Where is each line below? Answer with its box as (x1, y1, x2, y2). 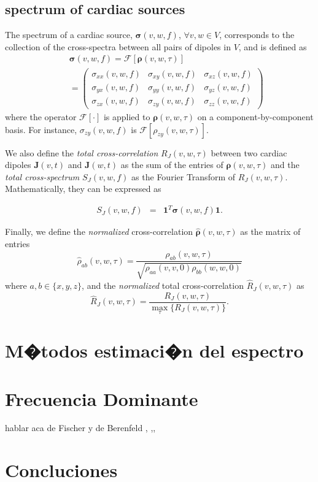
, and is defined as (238, 40, 307, 53)
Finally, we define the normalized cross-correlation (5, 225, 193, 238)
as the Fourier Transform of (131, 170, 236, 183)
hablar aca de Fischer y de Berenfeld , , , (5, 421, 156, 434)
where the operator (5, 110, 77, 123)
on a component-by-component (197, 110, 314, 123)
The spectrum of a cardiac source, (5, 28, 133, 41)
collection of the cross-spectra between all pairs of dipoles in (5, 40, 231, 53)
